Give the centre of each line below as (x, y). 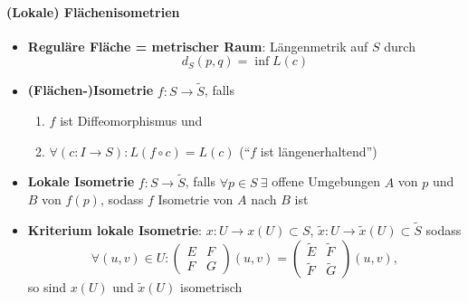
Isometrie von (196, 199)
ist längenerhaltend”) (319, 151)
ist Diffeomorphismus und (131, 121)
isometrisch (211, 286)
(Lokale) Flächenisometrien (93, 11)
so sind (47, 286)
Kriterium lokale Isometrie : (115, 230)
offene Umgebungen (326, 181)
